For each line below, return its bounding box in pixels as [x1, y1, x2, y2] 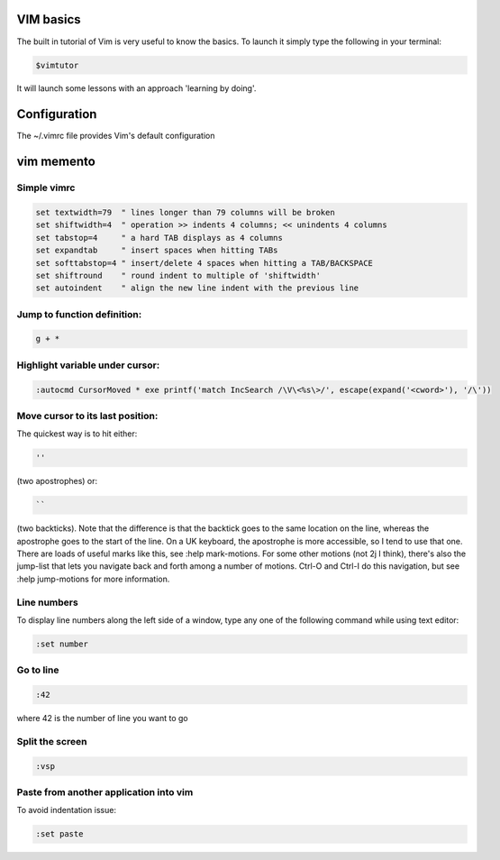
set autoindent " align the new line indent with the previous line [35, 283, 359, 293]
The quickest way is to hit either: [16, 428, 138, 439]
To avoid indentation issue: [16, 805, 117, 816]
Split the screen [16, 735, 87, 747]
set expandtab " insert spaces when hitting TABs [35, 245, 278, 256]
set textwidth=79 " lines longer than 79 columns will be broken [35, 207, 335, 217]
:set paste [35, 829, 84, 839]
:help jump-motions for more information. [16, 573, 170, 584]
